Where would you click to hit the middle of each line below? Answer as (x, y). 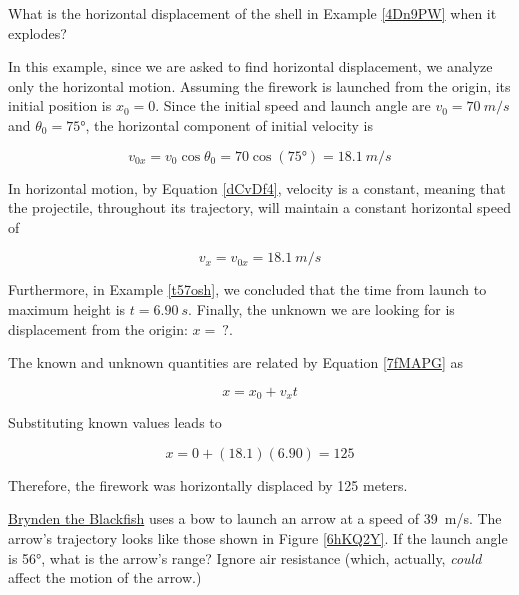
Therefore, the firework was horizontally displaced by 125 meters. (208, 484)
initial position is (60, 105)
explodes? (37, 32)
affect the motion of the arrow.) (105, 577)
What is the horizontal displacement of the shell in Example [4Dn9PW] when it (252, 13)
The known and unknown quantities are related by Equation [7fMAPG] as (236, 362)
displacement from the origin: (98, 328)
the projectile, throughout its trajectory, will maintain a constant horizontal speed (259, 207)
